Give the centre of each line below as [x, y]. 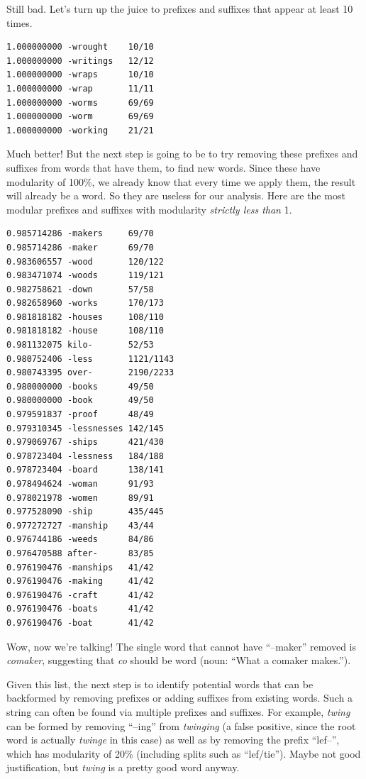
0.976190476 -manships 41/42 [80, 567]
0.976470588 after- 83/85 [80, 553]
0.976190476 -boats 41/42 [80, 609]
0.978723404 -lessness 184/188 [85, 456]
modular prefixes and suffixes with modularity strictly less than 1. [149, 209]
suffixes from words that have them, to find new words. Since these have [163, 167]
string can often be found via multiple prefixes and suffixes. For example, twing [178, 711]
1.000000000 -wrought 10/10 [80, 47]
